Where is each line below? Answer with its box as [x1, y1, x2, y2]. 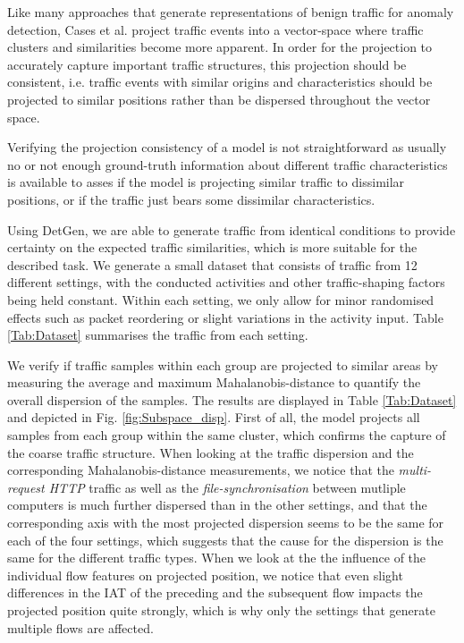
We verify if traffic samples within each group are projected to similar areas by [7, 355, 439, 374]
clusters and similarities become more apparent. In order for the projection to [7, 38, 433, 56]
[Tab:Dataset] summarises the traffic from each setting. [7, 326, 308, 344]
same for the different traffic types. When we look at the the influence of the [7, 548, 426, 567]
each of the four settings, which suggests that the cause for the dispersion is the [7, 530, 443, 549]
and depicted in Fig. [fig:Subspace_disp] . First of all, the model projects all [7, 408, 420, 427]
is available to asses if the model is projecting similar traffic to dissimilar [7, 173, 405, 191]
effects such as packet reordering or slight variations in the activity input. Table [7, 308, 443, 326]
